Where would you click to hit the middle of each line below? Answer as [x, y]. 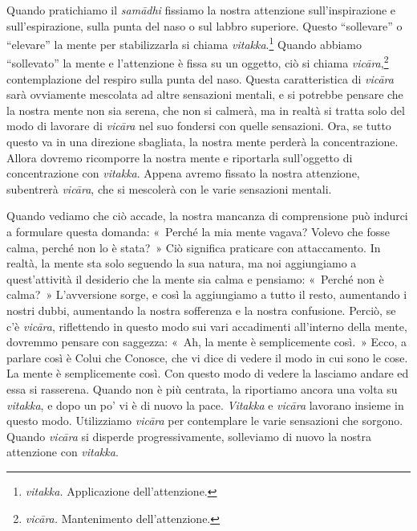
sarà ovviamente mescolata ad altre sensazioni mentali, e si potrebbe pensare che [205, 94]
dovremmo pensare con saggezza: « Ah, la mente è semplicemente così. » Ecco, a [207, 342]
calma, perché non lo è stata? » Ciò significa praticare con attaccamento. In [194, 247]
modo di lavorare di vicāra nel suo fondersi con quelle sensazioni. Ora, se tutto [199, 126]
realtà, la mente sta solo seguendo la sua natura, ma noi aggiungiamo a [182, 263]
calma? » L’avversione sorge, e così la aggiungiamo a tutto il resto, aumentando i [207, 294]
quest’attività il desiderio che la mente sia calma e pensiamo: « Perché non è [195, 278]
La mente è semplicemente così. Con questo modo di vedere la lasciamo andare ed [208, 373]
